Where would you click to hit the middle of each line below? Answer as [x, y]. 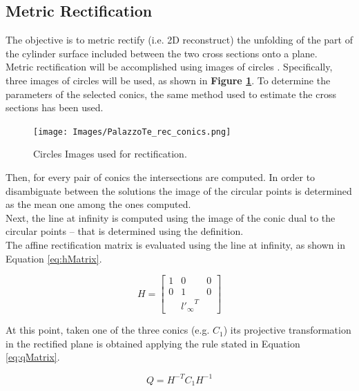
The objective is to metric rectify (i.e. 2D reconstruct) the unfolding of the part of [179, 40]
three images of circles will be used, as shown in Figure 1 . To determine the [168, 80]
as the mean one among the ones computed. [98, 204]
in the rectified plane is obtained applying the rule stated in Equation [153, 343]
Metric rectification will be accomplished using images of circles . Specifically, [169, 67]
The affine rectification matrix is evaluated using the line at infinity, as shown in [175, 244]
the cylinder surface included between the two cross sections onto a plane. [162, 53]
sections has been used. [55, 107]
